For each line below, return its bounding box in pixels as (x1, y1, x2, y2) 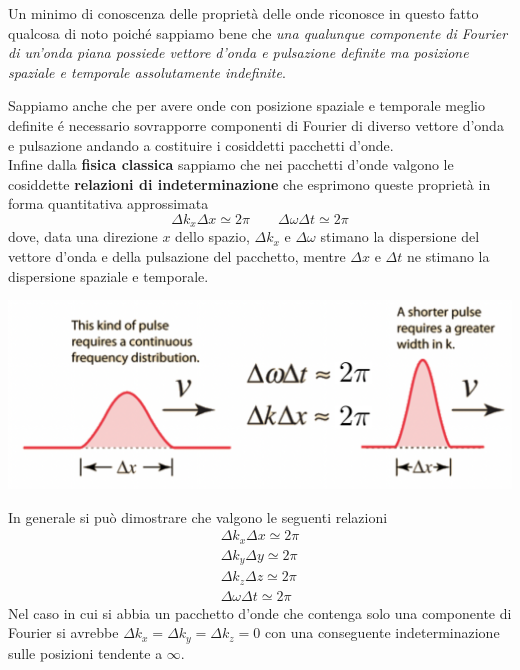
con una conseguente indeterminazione (264, 622, 500, 643)
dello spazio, (175, 226, 250, 247)
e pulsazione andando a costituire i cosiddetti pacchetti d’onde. (8, 134, 394, 155)
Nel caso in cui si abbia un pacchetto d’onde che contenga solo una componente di (8, 602, 512, 623)
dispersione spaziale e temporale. (8, 265, 209, 286)
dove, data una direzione (8, 226, 158, 247)
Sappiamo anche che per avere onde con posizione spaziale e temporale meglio (8, 95, 485, 116)
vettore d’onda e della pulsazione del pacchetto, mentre (8, 245, 346, 266)
